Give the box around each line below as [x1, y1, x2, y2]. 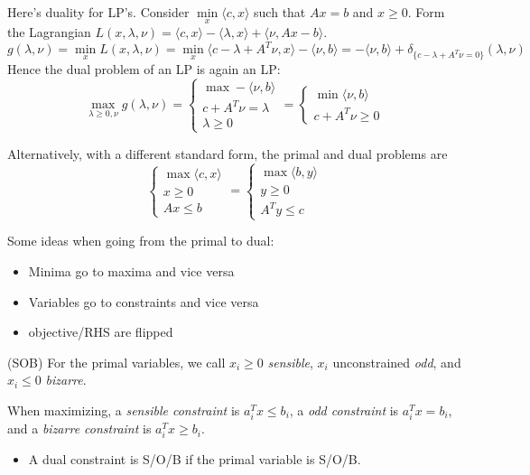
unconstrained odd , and [332, 352, 461, 371]
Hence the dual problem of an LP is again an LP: [7, 60, 281, 79]
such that [254, 3, 306, 21]
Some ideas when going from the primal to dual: [7, 231, 274, 250]
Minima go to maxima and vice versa [28, 262, 235, 281]
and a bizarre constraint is [7, 419, 152, 438]
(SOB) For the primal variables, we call [7, 352, 226, 371]
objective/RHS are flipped [28, 322, 173, 341]
